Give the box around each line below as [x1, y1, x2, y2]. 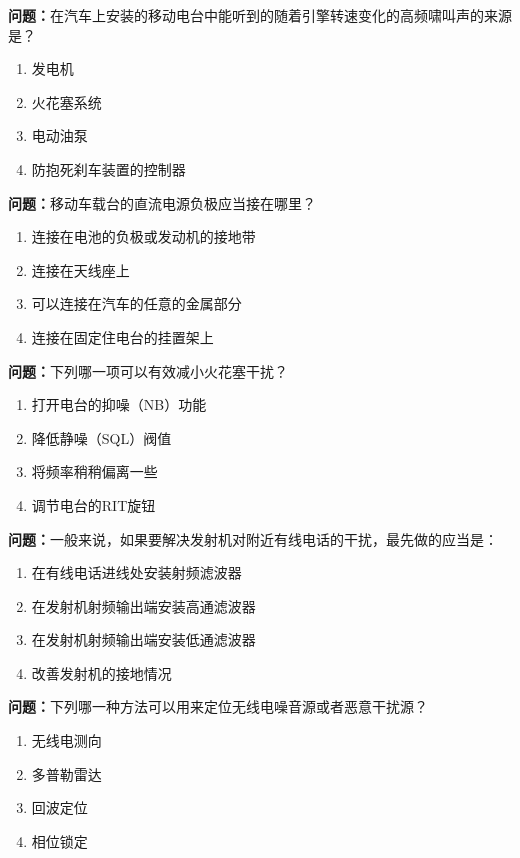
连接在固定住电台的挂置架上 [31, 326, 214, 347]
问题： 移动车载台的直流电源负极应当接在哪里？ [8, 192, 316, 213]
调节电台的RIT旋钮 [31, 494, 156, 515]
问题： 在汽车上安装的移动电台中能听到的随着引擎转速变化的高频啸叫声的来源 [8, 5, 512, 25]
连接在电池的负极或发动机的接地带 [31, 226, 256, 247]
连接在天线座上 [31, 259, 130, 280]
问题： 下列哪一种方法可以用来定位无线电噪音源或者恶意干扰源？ [8, 696, 428, 717]
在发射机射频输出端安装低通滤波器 [31, 629, 256, 650]
